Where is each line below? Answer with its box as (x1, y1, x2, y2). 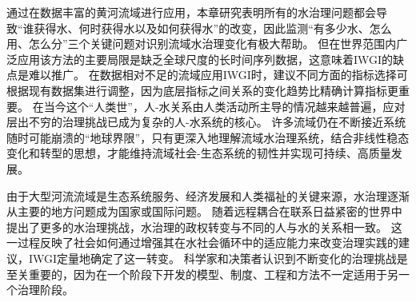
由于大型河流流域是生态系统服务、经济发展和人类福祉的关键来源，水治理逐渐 (6, 187, 410, 204)
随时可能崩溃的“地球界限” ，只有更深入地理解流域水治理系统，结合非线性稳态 (6, 129, 410, 145)
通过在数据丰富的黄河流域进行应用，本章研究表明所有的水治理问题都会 (6, 4, 376, 20)
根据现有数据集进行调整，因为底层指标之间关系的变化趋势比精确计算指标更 (6, 81, 398, 98)
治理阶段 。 (17, 281, 74, 298)
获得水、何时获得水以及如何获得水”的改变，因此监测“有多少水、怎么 (34, 19, 392, 36)
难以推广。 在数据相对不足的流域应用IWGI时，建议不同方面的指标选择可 (28, 66, 408, 83)
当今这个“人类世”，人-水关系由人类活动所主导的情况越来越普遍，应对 (43, 97, 406, 114)
